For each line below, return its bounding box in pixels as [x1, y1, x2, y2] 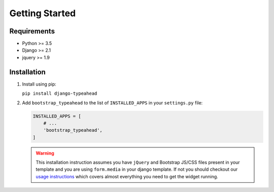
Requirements [9, 27, 55, 35]
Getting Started [9, 8, 76, 19]
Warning [36, 150, 54, 156]
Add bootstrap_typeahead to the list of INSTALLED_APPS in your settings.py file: [22, 99, 203, 106]
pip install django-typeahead [22, 91, 97, 96]
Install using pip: [22, 81, 57, 87]
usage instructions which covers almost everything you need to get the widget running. [36, 173, 218, 179]
